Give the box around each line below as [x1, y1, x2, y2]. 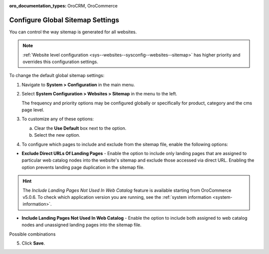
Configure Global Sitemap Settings [9, 15, 120, 24]
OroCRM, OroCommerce [67, 3, 118, 8]
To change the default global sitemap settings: [9, 73, 105, 79]
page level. [21, 107, 44, 113]
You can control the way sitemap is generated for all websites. [9, 29, 137, 35]
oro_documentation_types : [9, 3, 67, 8]
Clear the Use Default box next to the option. [34, 125, 127, 131]
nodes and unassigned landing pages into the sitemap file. [21, 222, 141, 228]
